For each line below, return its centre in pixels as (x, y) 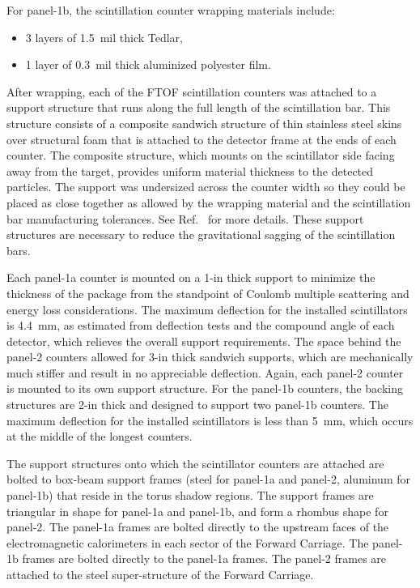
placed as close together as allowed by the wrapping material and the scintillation (209, 202)
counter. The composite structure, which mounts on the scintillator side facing (201, 155)
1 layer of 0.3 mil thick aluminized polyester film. (148, 64)
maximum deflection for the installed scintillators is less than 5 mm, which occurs (210, 420)
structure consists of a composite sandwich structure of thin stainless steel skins (204, 123)
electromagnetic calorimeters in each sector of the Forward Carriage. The (188, 542)
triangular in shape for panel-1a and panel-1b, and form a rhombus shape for (197, 511)
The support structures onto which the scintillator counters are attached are (195, 463)
